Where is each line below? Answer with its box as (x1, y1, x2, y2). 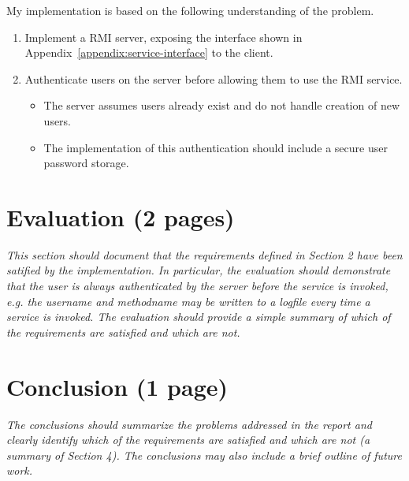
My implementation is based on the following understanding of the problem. (6, 2, 374, 18)
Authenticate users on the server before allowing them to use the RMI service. (24, 70, 403, 87)
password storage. (43, 155, 129, 171)
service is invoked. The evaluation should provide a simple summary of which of (6, 308, 391, 325)
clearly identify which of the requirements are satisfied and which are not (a (6, 431, 370, 448)
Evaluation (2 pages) (6, 200, 235, 233)
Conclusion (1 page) (6, 370, 229, 402)
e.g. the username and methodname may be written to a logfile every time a (6, 293, 370, 309)
